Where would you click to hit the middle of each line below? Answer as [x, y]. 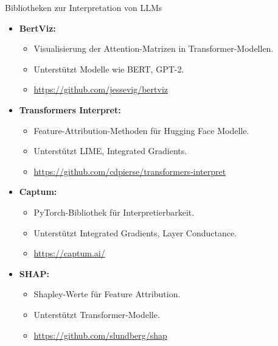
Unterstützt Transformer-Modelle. [97, 314]
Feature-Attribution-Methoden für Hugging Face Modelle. [141, 130]
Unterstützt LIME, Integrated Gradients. [110, 151]
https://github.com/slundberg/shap [100, 335]
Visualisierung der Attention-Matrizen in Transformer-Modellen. [154, 48]
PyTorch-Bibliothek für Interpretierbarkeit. [114, 212]
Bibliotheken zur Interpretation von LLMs [84, 7]
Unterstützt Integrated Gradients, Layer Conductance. [135, 232]
